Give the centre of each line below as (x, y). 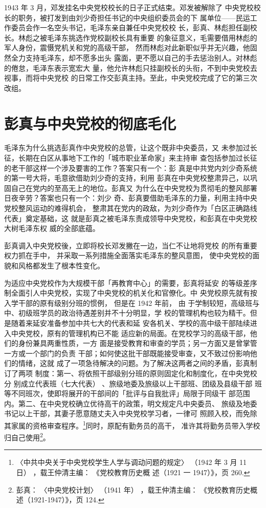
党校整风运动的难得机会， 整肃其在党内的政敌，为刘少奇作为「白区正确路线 (131, 208)
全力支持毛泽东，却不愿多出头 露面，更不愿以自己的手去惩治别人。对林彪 (134, 57)
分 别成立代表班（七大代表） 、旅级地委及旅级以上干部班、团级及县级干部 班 (133, 383)
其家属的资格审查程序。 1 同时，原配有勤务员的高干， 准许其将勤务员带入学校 (132, 424)
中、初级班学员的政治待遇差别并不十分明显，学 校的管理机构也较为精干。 (127, 313)
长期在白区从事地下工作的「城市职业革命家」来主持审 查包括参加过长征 (138, 158)
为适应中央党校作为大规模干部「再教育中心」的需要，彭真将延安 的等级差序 (131, 282)
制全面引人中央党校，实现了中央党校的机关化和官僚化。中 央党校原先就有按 (131, 293)
